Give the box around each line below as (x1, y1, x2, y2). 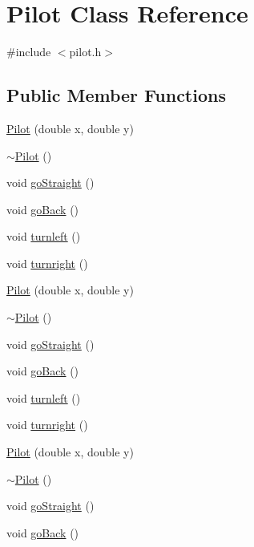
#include (6, 43, 51, 60)
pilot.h (69, 43, 102, 60)
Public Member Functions (6, 83, 226, 107)
